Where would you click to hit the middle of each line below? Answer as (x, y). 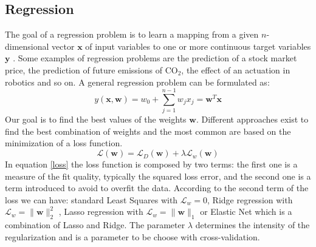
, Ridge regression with (250, 199)
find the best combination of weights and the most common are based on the (148, 131)
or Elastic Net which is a (246, 211)
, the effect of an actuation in (236, 69)
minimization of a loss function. (64, 143)
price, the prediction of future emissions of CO (91, 69)
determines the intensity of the (252, 225)
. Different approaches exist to (252, 119)
